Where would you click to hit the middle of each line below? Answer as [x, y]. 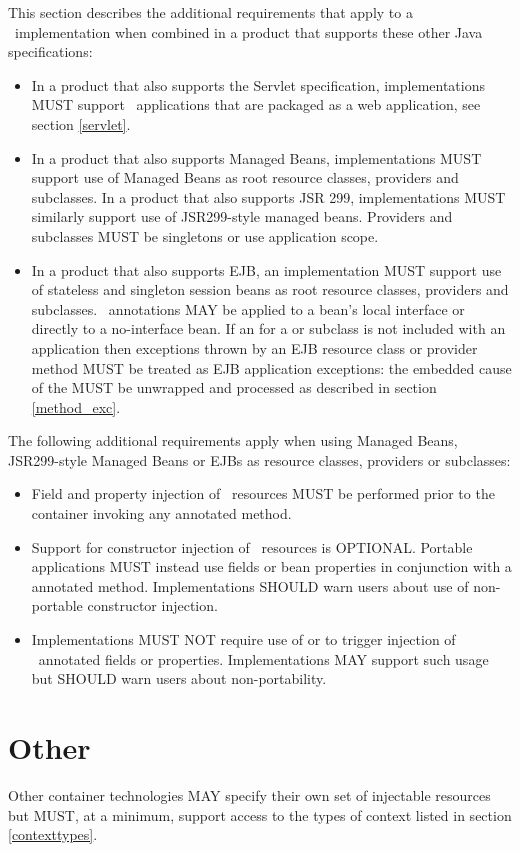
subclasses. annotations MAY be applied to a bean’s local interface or [248, 308]
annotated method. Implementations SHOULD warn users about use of [250, 585]
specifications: [50, 51]
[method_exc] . [76, 406]
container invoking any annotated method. [161, 513]
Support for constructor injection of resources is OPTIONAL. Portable [252, 546]
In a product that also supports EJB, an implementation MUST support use [266, 269]
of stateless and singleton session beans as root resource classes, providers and [270, 289]
